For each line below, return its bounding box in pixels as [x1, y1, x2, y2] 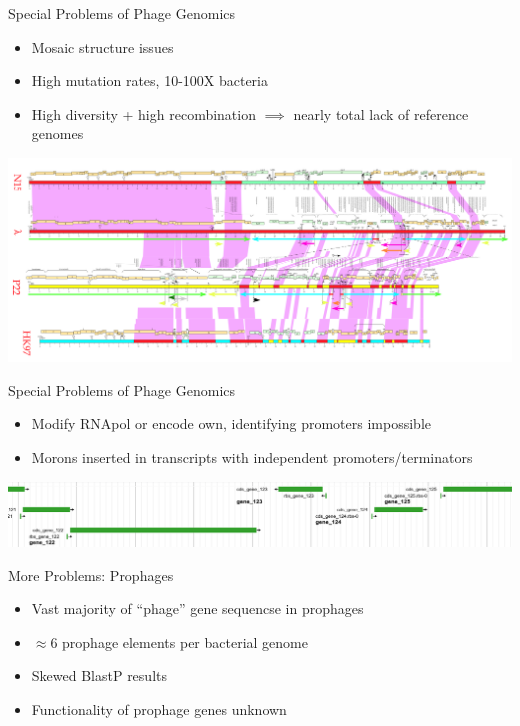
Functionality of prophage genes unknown [31, 699, 287, 720]
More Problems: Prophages [8, 564, 174, 585]
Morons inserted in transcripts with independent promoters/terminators [31, 447, 473, 467]
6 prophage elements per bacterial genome [50, 631, 308, 652]
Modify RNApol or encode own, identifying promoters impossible [31, 413, 431, 434]
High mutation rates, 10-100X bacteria [31, 70, 269, 91]
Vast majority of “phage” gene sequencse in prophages [31, 598, 364, 619]
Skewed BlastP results [31, 665, 167, 686]
